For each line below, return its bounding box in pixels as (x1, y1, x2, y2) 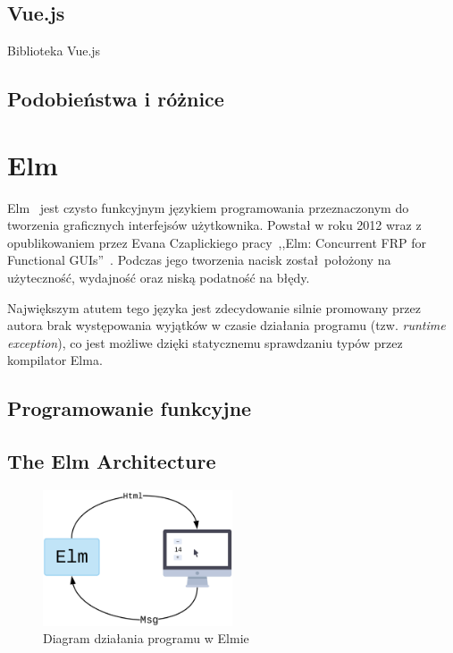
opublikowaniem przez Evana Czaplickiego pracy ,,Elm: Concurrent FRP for (7, 233, 427, 251)
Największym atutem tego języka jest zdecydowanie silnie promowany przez (7, 298, 422, 317)
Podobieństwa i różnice (7, 85, 224, 113)
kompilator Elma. (7, 351, 103, 369)
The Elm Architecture (7, 447, 216, 475)
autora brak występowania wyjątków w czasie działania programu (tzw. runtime (7, 316, 446, 335)
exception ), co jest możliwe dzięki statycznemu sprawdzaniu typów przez (7, 333, 403, 352)
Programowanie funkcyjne (7, 394, 252, 422)
